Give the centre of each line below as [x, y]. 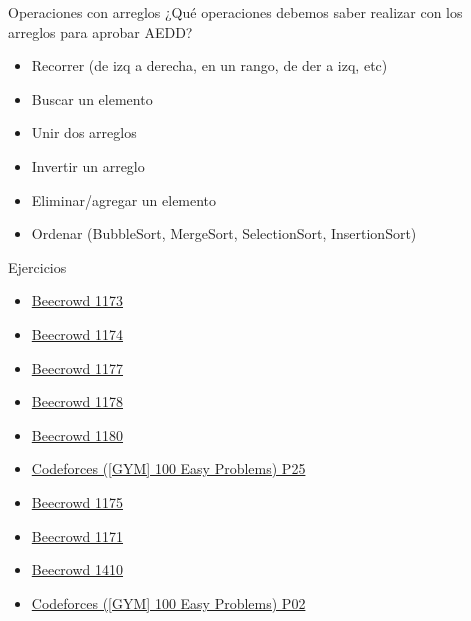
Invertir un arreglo [88, 165]
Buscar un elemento [92, 98]
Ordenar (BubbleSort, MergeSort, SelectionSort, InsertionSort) [224, 233]
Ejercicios [37, 266]
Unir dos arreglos [84, 132]
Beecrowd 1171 [77, 535]
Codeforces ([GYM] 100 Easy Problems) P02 [168, 602]
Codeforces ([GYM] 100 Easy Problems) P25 [168, 468]
